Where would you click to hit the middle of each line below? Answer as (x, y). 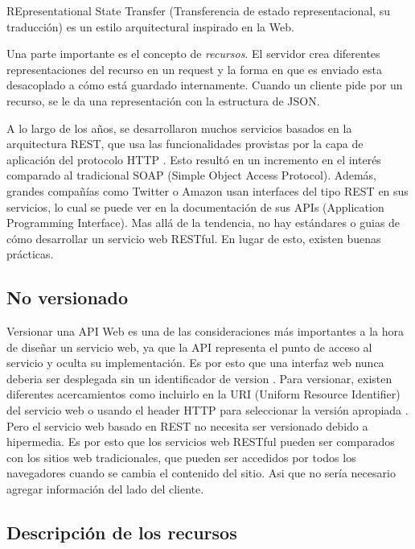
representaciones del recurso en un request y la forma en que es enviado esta (194, 69)
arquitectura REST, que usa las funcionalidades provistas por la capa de (185, 144)
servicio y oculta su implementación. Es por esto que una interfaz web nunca (195, 363)
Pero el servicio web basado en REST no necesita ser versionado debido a (187, 425)
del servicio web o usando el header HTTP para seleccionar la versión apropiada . (207, 410)
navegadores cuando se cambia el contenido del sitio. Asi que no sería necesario (201, 473)
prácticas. (30, 254)
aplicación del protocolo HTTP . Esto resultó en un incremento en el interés (194, 159)
